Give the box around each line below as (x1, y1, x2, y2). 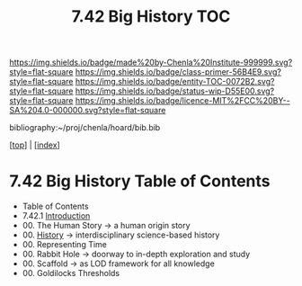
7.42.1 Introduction (22, 210, 91, 221)
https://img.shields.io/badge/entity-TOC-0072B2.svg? (75, 76, 275, 87)
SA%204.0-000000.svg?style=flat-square (9, 105, 166, 116)
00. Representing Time (22, 239, 108, 250)
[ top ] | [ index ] (9, 139, 60, 150)
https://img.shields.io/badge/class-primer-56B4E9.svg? (75, 67, 281, 77)
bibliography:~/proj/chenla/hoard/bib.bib (9, 122, 161, 133)
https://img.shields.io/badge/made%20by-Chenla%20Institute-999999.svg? (9, 57, 293, 68)
